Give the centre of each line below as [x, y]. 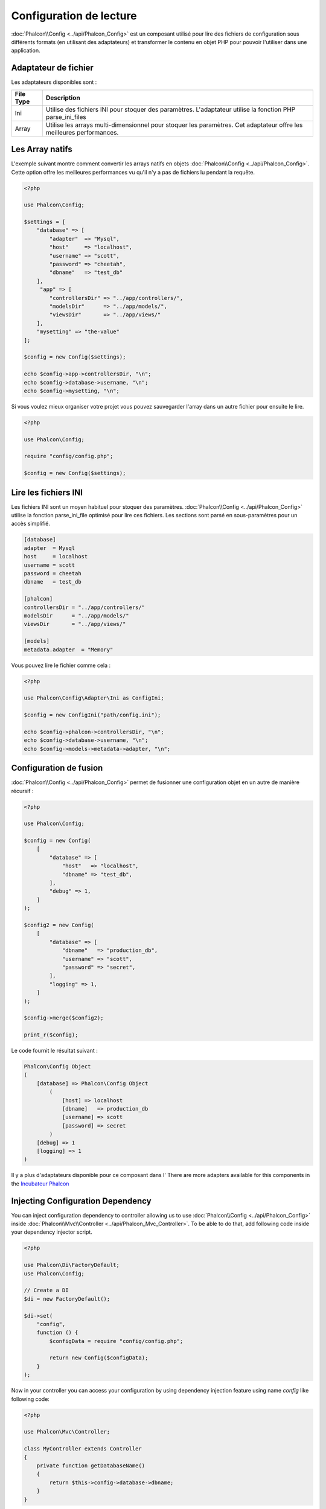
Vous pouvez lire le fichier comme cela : [61, 665]
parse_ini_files [66, 116]
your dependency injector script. [52, 1232]
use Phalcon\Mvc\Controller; [67, 1432]
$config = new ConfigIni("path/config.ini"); [92, 715]
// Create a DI [46, 1290]
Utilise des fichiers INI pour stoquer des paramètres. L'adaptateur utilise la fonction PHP [171, 109]
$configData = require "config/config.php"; [116, 1341]
